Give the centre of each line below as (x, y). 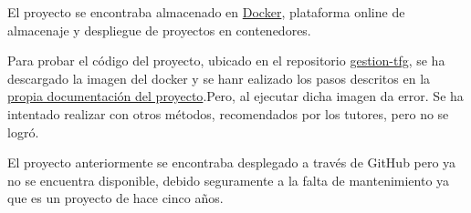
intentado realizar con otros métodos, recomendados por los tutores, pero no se (228, 113)
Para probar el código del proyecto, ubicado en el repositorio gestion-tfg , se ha (226, 61)
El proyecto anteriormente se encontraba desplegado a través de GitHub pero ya (232, 162)
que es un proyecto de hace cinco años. (115, 198)
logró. (23, 132)
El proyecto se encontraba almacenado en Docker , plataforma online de (206, 12)
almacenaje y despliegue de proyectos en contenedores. (159, 30)
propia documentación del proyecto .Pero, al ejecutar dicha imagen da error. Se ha (235, 96)
